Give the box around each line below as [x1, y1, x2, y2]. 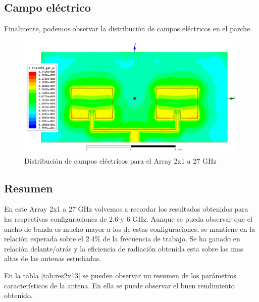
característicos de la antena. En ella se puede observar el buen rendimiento [4, 280, 235, 290]
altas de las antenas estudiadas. [4, 253, 101, 264]
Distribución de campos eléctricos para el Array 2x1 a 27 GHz [24, 155, 217, 166]
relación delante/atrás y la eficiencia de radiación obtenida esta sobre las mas [4, 243, 243, 254]
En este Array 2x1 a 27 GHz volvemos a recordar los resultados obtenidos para [4, 204, 248, 214]
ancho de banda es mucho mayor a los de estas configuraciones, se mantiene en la [4, 223, 255, 234]
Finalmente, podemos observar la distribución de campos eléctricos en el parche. [4, 23, 252, 34]
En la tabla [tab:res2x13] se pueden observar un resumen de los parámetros [4, 270, 236, 280]
